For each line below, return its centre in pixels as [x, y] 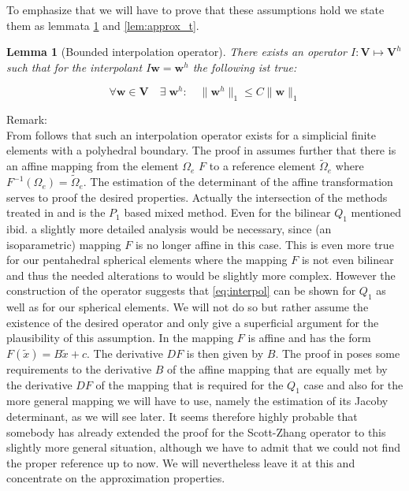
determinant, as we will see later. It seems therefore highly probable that [182, 416]
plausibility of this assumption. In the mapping [120, 338]
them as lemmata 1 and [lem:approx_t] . [103, 25]
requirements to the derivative [79, 369]
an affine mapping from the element [93, 166]
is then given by [225, 353]
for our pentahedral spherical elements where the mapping [147, 260]
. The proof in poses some [338, 353]
